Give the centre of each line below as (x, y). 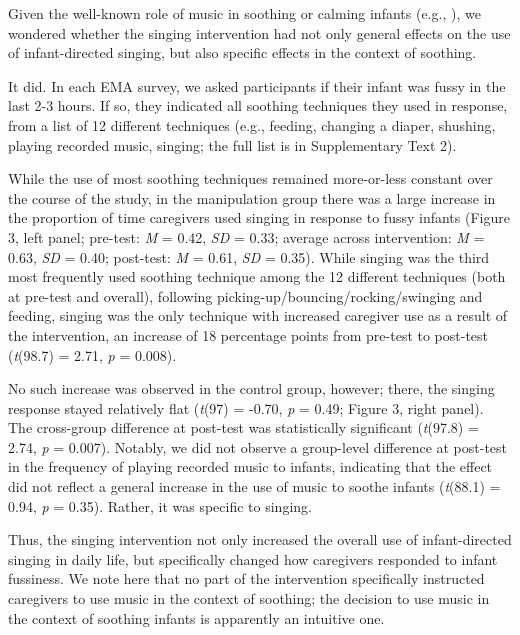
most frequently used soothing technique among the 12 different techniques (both (257, 276)
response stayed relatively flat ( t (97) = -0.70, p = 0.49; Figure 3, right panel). (246, 407)
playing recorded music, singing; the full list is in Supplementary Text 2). (232, 144)
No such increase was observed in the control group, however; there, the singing (251, 388)
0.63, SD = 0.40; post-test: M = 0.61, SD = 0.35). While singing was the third (249, 256)
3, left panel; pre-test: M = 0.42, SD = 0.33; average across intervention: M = (246, 236)
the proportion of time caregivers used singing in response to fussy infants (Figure (259, 217)
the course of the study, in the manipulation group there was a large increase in (252, 197)
